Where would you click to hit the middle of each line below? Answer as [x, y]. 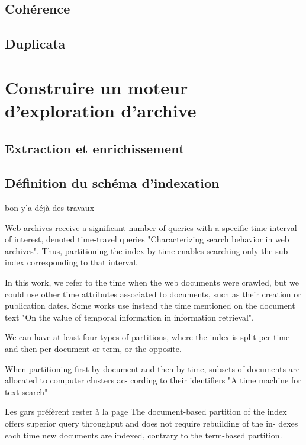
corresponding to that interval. [83, 262]
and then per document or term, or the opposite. [93, 349]
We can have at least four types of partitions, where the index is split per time [147, 337]
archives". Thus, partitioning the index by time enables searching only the [139, 250]
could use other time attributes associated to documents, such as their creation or [153, 294]
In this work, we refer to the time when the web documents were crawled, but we [152, 282]
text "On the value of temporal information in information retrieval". [129, 317]
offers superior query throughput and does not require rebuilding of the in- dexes [152, 423]
